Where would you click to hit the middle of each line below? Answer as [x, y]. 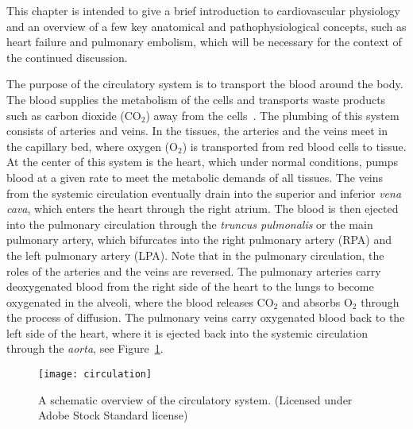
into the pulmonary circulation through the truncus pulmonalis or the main [190, 224]
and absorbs [311, 301]
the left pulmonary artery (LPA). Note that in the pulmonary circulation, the [195, 255]
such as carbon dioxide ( [66, 115]
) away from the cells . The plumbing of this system [272, 115]
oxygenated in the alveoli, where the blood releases [130, 301]
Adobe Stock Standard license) [113, 415]
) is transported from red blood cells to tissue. [294, 146]
